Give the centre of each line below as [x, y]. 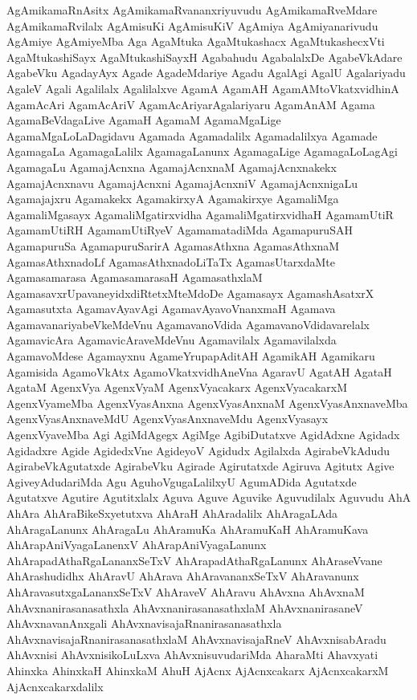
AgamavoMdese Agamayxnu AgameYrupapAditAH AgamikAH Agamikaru [191, 356]
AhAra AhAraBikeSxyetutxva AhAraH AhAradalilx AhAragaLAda [172, 513]
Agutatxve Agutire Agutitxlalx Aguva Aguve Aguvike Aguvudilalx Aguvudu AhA [209, 497]
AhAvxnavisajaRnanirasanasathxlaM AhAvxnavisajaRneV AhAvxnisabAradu [196, 639]
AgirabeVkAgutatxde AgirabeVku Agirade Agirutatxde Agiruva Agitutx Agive [200, 466]
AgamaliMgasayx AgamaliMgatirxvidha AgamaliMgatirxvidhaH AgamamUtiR [200, 214]
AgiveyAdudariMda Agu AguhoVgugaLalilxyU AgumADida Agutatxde [182, 481]
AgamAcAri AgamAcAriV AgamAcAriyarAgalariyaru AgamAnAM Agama [191, 104]
